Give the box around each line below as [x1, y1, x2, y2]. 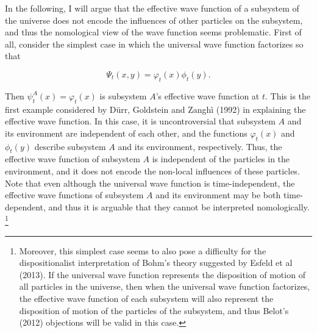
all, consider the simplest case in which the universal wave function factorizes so [5, 37, 304, 50]
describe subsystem [34, 140, 106, 152]
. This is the [265, 89, 311, 102]
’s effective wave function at [155, 89, 260, 102]
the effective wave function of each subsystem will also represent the [19, 292, 274, 304]
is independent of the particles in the [152, 152, 290, 165]
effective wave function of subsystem [5, 152, 140, 165]
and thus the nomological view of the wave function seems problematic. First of [5, 26, 302, 38]
